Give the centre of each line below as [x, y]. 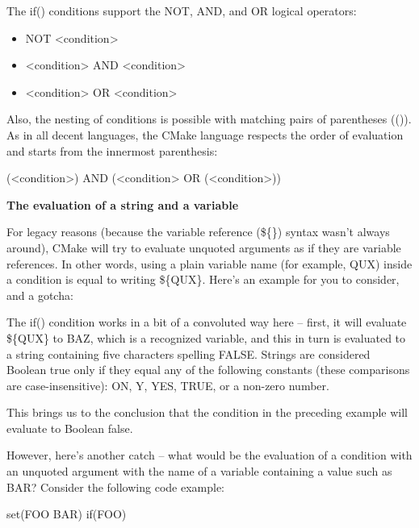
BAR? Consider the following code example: [115, 486]
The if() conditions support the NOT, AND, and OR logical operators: [182, 10]
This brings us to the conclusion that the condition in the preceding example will [207, 412]
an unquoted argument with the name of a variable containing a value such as [199, 471]
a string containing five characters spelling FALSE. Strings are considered [189, 353]
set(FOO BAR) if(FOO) [67, 514]
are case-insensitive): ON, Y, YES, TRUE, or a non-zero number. [168, 385]
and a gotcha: [40, 295]
